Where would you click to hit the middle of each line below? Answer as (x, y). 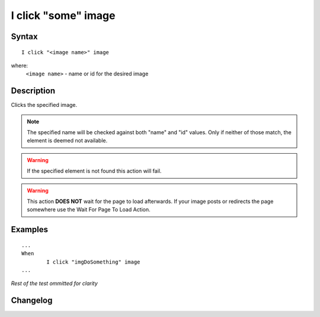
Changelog (32, 301)
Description (33, 91)
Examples (30, 229)
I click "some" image (63, 15)
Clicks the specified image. (44, 105)
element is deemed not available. (67, 141)
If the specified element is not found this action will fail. (94, 171)
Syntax (24, 37)
